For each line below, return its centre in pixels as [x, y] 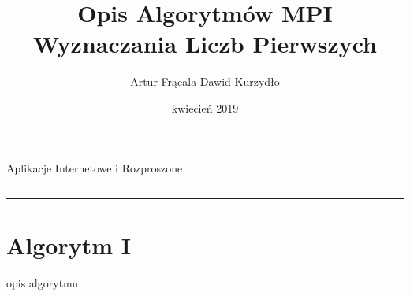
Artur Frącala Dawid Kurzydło [205, 81]
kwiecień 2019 [205, 107]
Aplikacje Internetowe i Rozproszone [95, 167]
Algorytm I [69, 245]
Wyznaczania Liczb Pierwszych [205, 44]
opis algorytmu [43, 283]
